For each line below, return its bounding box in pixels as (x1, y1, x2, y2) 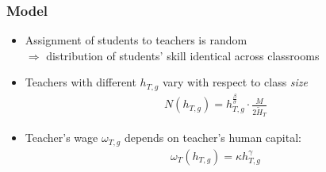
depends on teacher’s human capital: (124, 129, 301, 146)
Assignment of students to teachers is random (25, 32, 247, 48)
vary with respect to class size (162, 74, 309, 90)
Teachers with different (25, 74, 136, 90)
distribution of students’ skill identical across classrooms (46, 47, 320, 63)
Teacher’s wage (25, 129, 98, 146)
